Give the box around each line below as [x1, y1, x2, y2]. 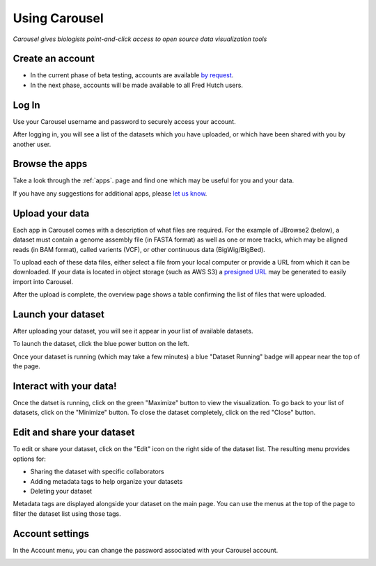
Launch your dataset [13, 308, 104, 320]
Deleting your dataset [30, 487, 93, 495]
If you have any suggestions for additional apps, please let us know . [13, 189, 207, 198]
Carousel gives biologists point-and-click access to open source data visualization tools [13, 35, 267, 43]
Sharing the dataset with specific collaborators [30, 467, 164, 476]
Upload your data [13, 207, 90, 219]
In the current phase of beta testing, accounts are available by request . [30, 71, 234, 79]
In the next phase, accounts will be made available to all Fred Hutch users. [30, 81, 244, 89]
